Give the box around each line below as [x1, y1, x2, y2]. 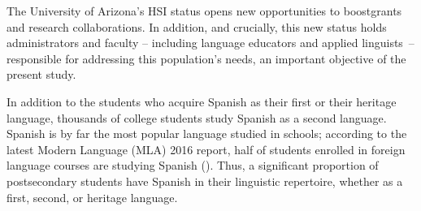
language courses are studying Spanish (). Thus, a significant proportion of [7, 157, 379, 174]
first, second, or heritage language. [7, 188, 178, 205]
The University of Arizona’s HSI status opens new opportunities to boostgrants [7, 2, 402, 19]
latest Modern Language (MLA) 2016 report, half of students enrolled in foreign [7, 140, 406, 157]
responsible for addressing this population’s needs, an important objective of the [7, 50, 406, 67]
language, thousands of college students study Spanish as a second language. [7, 109, 387, 126]
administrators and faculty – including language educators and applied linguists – [7, 34, 414, 51]
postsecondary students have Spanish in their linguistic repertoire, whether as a [7, 172, 403, 189]
